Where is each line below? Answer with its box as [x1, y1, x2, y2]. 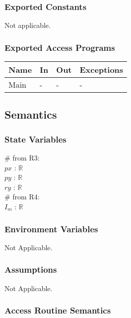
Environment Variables [4, 222, 98, 235]
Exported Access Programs [4, 41, 115, 53]
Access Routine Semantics [4, 304, 111, 317]
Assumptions [4, 263, 57, 276]
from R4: [12, 191, 40, 202]
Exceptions [79, 64, 124, 76]
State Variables [4, 133, 66, 145]
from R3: [12, 153, 40, 163]
